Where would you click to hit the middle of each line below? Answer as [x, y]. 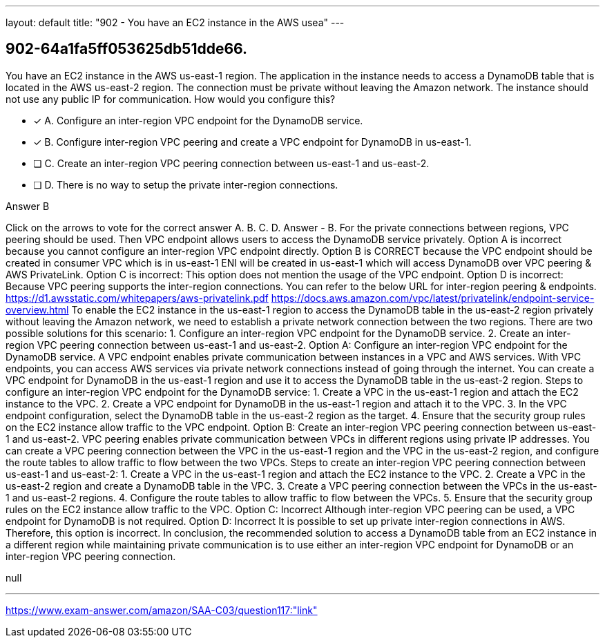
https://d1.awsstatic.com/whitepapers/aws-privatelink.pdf [137, 298]
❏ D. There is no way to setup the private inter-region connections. [186, 184]
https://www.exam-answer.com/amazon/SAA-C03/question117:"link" [162, 610]
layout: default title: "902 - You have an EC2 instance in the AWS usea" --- [175, 22]
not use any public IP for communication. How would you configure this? [171, 99]
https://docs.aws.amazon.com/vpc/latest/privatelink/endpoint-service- [433, 298]
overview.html [37, 309]
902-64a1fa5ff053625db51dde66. [127, 49]
